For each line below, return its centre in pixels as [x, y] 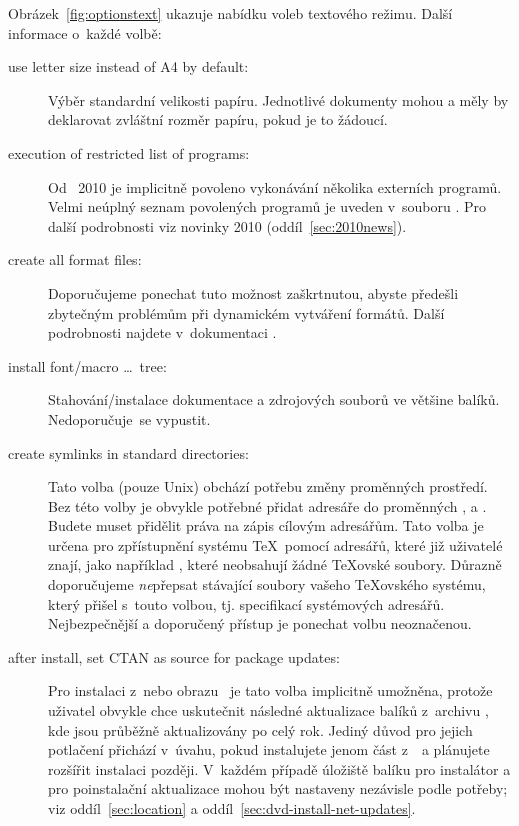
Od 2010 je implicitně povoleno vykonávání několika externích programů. [275, 186]
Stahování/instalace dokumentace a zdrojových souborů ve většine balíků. [274, 399]
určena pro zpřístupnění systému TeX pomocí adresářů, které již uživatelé [275, 544]
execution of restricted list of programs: [129, 152]
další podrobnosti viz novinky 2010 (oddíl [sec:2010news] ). [227, 225]
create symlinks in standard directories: [128, 452]
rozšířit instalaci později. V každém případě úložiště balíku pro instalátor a [279, 768]
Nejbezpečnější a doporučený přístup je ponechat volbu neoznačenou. [260, 623]
